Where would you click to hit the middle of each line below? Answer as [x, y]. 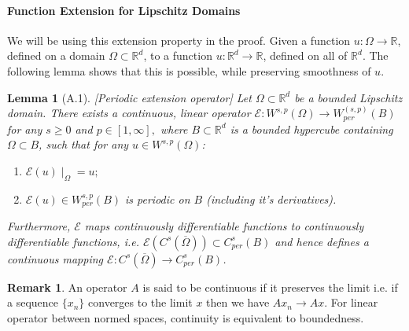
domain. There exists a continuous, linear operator [129, 113]
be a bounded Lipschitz [348, 97]
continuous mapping [55, 258]
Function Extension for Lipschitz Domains [124, 10]
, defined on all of [305, 55]
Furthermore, [39, 226]
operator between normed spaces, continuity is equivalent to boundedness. [186, 317]
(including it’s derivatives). [271, 199]
